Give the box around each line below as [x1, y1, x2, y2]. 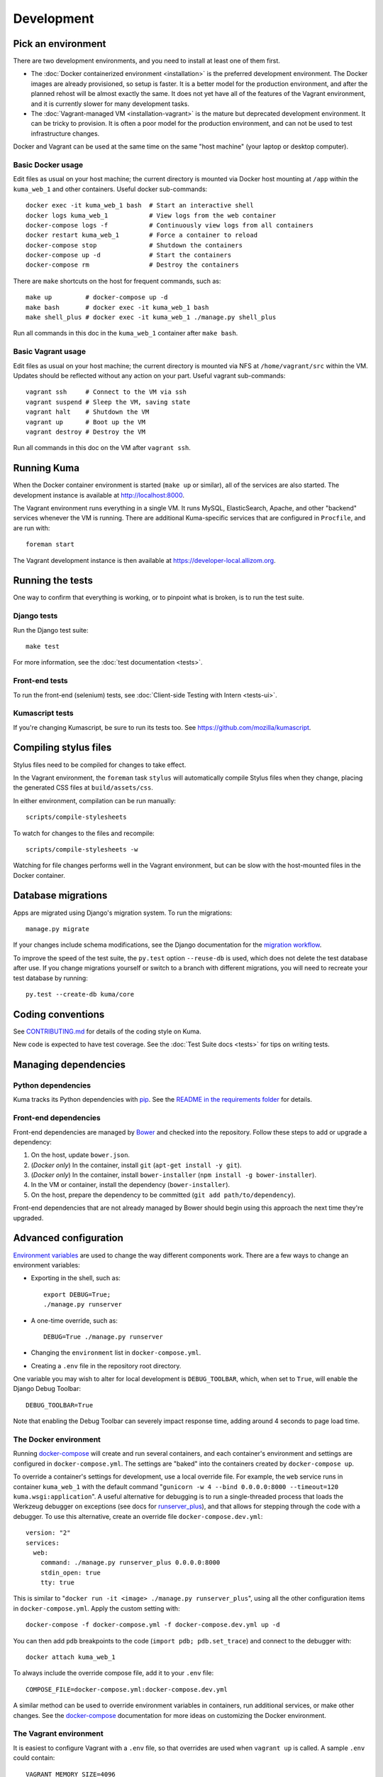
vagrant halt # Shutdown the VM [26, 408, 150, 416]
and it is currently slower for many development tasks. [30, 100, 190, 108]
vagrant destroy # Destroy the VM [26, 427, 145, 436]
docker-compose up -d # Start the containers [26, 251, 232, 259]
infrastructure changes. [30, 129, 100, 138]
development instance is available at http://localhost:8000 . [13, 490, 184, 499]
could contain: [13, 1754, 55, 1762]
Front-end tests [13, 676, 69, 686]
